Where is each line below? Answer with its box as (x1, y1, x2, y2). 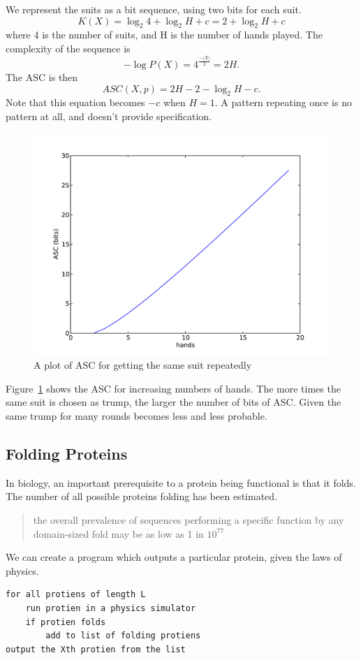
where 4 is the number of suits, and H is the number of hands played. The (6, 27, 323, 42)
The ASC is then (6, 70, 78, 85)
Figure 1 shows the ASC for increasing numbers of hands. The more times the (6, 381, 341, 395)
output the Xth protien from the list (6, 644, 186, 654)
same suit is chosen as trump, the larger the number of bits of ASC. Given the (6, 395, 341, 409)
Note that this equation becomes (6, 95, 145, 110)
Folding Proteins (6, 443, 128, 464)
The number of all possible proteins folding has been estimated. (6, 489, 277, 504)
